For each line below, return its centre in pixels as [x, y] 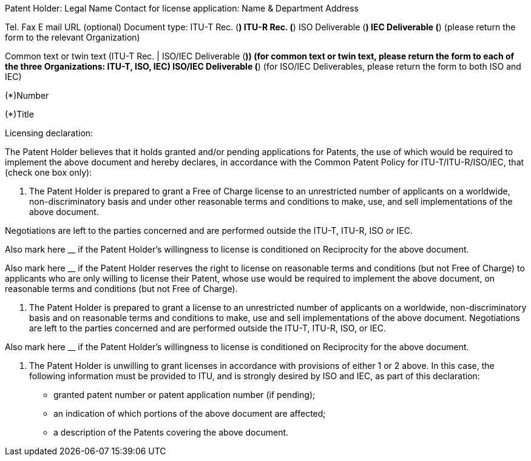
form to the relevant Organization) [73, 37]
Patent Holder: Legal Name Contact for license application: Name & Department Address [182, 8]
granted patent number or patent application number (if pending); [184, 395]
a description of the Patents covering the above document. [171, 432]
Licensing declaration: [49, 133]
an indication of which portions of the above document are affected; [190, 413]
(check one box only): [49, 172]
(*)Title [19, 114]
